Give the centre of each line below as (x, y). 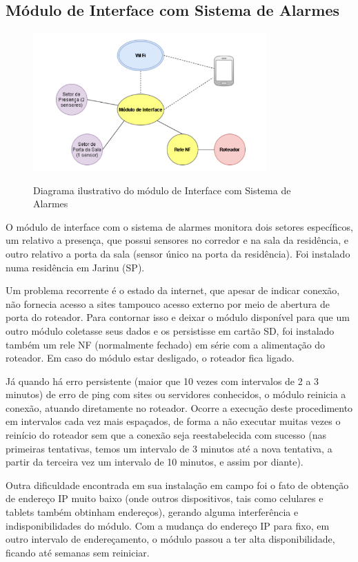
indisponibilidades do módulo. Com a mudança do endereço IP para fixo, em (168, 525)
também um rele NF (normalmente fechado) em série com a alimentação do (166, 344)
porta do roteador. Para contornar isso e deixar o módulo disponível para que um (178, 317)
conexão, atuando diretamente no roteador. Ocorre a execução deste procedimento (179, 407)
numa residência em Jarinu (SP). (75, 267)
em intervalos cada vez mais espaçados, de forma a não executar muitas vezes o (173, 421)
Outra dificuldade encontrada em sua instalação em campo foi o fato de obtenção (177, 485)
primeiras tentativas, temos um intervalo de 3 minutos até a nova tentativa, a (169, 448)
